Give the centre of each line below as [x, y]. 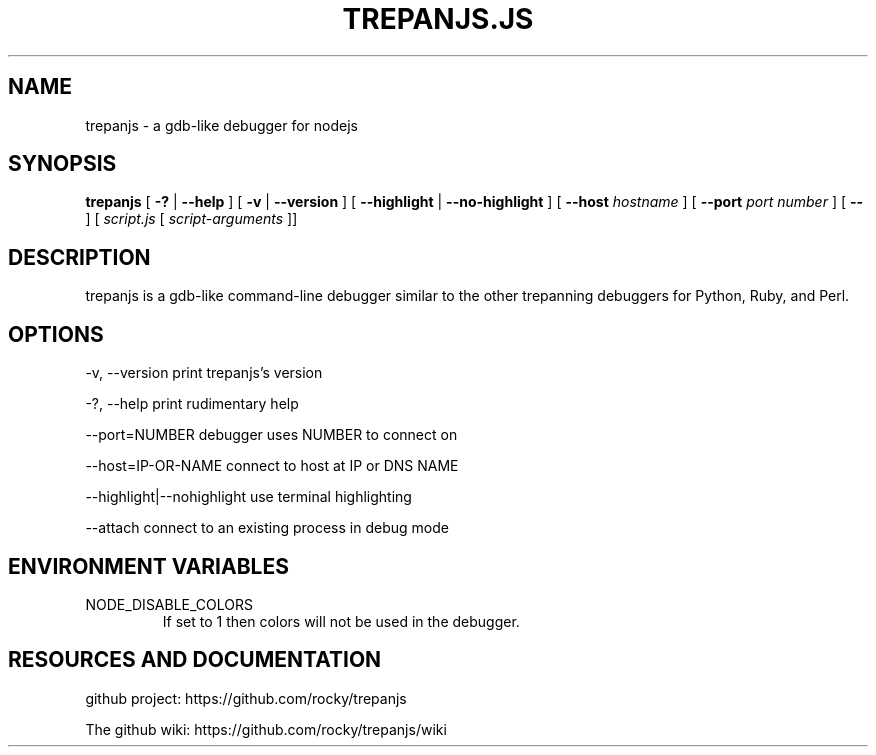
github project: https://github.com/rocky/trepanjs [246, 698]
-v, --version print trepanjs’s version [204, 373]
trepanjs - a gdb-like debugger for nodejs [222, 125]
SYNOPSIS [62, 164]
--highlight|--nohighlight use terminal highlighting [248, 497]
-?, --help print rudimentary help [192, 404]
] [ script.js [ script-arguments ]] [191, 219]
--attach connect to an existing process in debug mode [267, 528]
